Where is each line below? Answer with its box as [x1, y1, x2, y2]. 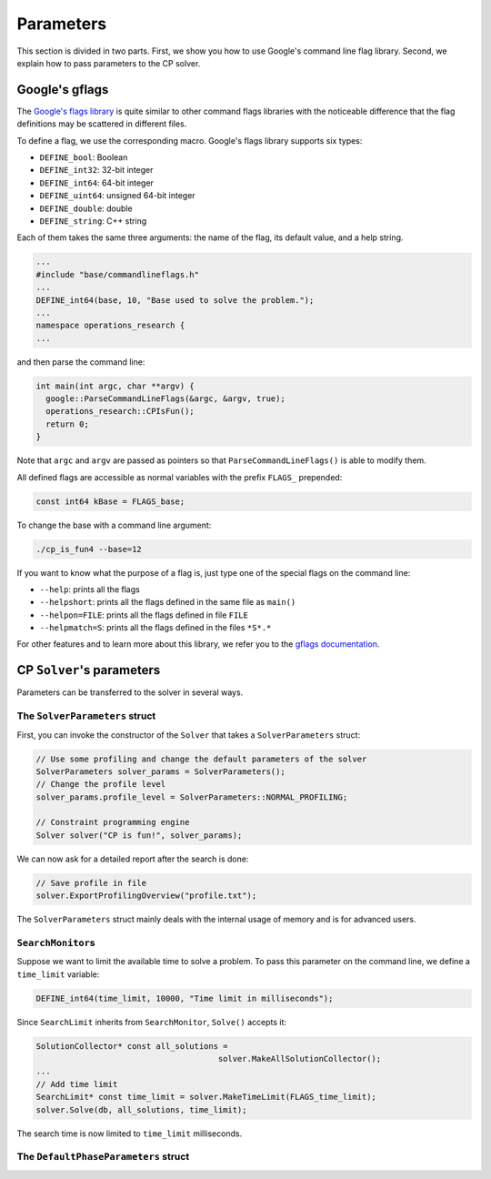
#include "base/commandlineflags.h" [35, 269, 200, 279]
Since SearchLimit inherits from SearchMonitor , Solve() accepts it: [16, 1016, 286, 1027]
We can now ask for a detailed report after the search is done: [16, 853, 249, 864]
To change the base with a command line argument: [16, 519, 212, 530]
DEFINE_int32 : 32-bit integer [39, 165, 154, 176]
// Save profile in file [35, 878, 147, 888]
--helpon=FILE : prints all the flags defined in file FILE [39, 610, 249, 620]
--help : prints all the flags [39, 583, 140, 595]
